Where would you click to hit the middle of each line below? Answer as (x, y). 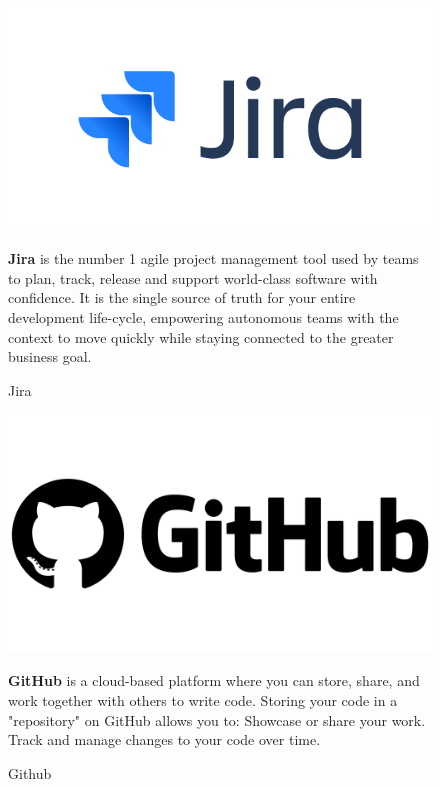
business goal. (50, 356)
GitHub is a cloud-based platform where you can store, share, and (214, 680)
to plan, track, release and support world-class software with (193, 277)
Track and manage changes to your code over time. (164, 739)
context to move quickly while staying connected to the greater (201, 336)
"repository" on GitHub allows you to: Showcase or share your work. (217, 719)
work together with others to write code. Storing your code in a (203, 700)
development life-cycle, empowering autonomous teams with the (203, 316)
